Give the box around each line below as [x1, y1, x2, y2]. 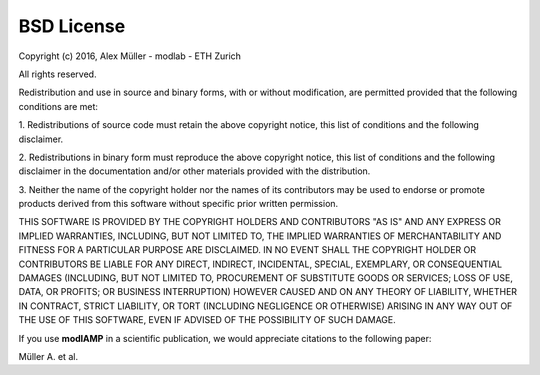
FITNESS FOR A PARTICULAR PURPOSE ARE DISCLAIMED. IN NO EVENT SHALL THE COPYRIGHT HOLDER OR [18, 244, 477, 256]
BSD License [18, 15, 126, 37]
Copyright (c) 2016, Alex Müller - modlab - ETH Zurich [18, 50, 242, 62]
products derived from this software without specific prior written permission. [18, 198, 339, 210]
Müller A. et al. [18, 350, 79, 362]
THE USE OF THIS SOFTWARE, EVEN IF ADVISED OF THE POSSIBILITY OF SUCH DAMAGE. [18, 314, 397, 326]
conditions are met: [18, 100, 99, 112]
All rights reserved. [18, 68, 97, 80]
